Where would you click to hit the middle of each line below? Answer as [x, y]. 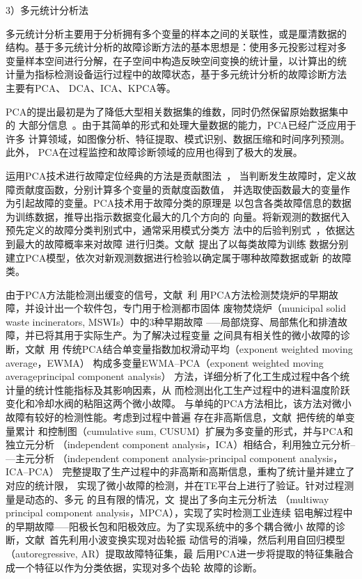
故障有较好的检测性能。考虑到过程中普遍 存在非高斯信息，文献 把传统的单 [175, 417]
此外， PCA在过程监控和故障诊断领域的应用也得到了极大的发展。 [154, 152]
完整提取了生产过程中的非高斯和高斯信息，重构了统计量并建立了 [208, 471]
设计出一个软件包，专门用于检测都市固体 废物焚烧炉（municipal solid [190, 308]
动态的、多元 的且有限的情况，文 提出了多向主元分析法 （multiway [177, 499]
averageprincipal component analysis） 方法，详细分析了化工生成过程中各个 [173, 376]
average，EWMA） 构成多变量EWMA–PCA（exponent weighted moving [165, 362]
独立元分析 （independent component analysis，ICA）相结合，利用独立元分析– [181, 444]
